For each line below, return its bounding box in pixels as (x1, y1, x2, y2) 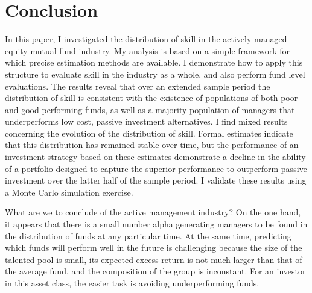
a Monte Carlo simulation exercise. (5, 185, 133, 198)
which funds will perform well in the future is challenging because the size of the (5, 241, 302, 254)
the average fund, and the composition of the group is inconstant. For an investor (5, 265, 306, 277)
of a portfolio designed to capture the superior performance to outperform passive (5, 162, 307, 174)
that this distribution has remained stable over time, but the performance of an (5, 138, 299, 151)
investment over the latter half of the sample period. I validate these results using (5, 174, 307, 187)
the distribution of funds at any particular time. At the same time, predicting (5, 229, 291, 242)
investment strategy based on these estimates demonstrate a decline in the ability (5, 150, 306, 163)
